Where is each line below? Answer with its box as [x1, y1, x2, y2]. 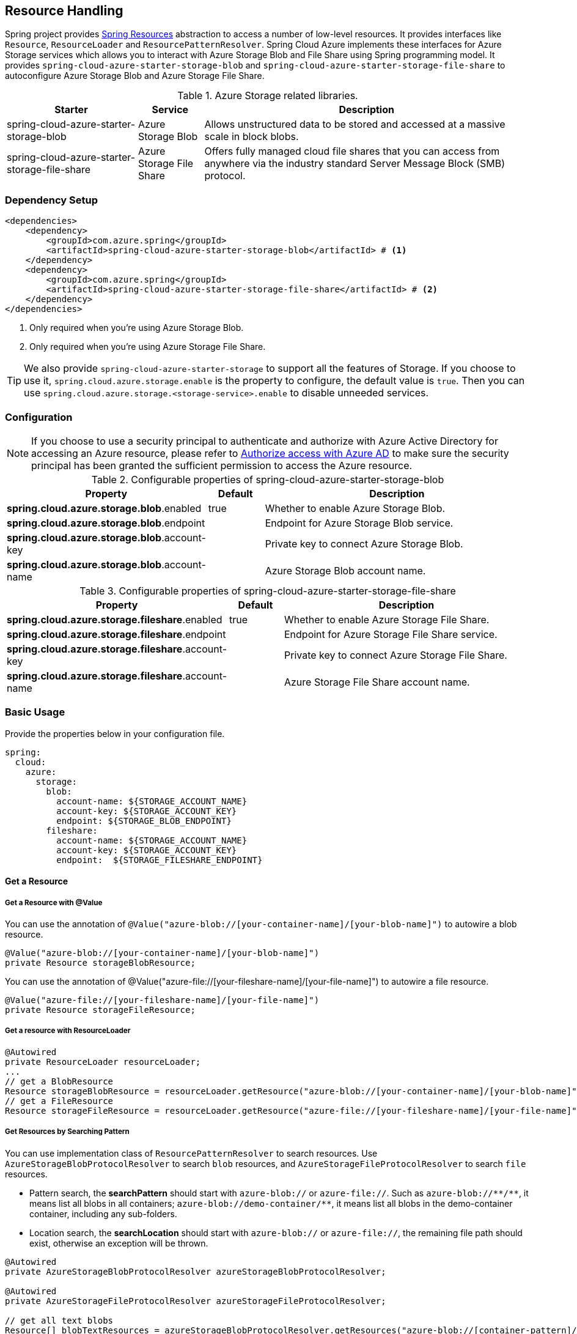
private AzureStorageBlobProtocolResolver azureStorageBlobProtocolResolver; [5, 1266, 386, 1277]
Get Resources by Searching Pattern [5, 1127, 130, 1136]
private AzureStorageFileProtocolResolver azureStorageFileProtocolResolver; [5, 1295, 386, 1306]
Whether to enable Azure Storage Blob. [265, 502, 446, 514]
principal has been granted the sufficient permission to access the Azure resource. [31, 459, 413, 472]
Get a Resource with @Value [5, 898, 103, 907]
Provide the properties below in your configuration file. [5, 728, 225, 739]
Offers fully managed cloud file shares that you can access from [204, 145, 500, 158]
